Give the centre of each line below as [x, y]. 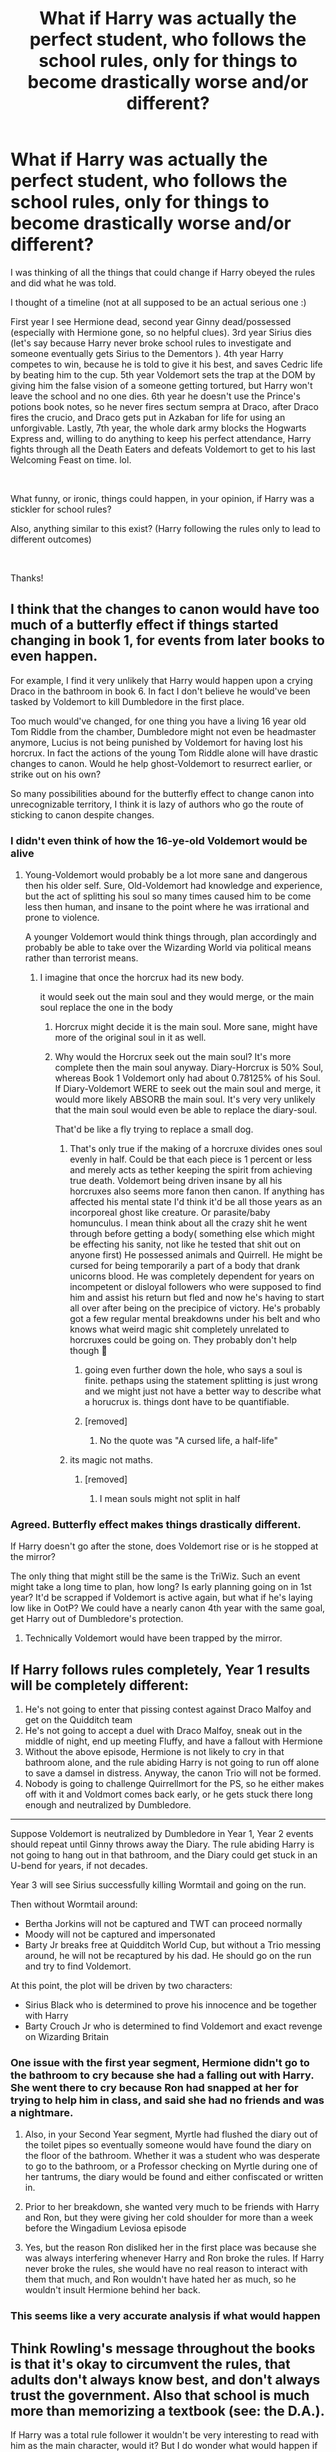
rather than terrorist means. [81, 958]
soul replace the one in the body [106, 1008]
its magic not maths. [111, 1460]
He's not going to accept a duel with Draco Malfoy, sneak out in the [163, 1731]
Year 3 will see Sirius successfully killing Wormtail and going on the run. [158, 1885]
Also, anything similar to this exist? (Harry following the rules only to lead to [165, 528]
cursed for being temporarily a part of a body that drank [185, 1266]
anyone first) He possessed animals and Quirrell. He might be [196, 1255]
